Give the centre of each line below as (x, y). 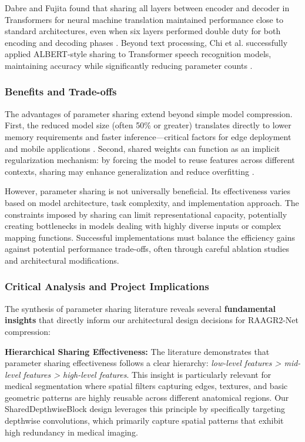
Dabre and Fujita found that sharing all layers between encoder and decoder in (147, 8)
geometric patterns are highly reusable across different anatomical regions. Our (147, 397)
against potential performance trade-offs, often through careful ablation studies (147, 249)
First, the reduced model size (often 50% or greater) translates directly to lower (148, 125)
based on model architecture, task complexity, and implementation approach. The (152, 202)
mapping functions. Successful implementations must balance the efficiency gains (150, 237)
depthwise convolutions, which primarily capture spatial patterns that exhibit (144, 421)
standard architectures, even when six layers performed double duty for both (143, 31)
